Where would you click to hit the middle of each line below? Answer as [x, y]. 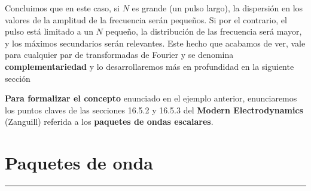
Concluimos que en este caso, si [62, 8]
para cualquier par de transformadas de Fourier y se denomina [119, 55]
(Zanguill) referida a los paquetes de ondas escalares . [109, 121]
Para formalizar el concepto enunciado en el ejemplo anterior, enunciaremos [151, 98]
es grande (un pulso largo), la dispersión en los [217, 8]
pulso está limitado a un [49, 31]
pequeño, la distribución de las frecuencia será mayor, [204, 31]
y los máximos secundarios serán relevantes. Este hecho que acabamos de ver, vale [155, 43]
